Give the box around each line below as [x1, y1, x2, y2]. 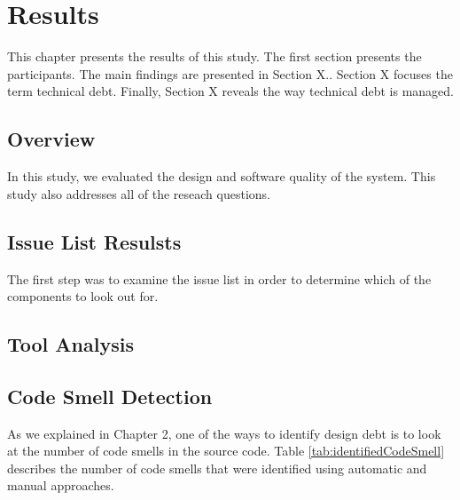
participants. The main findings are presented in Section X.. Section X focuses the [7, 64, 453, 83]
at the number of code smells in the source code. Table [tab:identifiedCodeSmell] [7, 441, 445, 460]
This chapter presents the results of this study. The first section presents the [7, 47, 422, 66]
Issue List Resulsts [7, 227, 182, 255]
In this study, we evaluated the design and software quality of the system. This [7, 167, 436, 186]
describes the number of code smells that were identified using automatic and [7, 458, 427, 477]
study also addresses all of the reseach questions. [7, 184, 270, 202]
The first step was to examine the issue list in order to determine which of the [7, 269, 432, 288]
